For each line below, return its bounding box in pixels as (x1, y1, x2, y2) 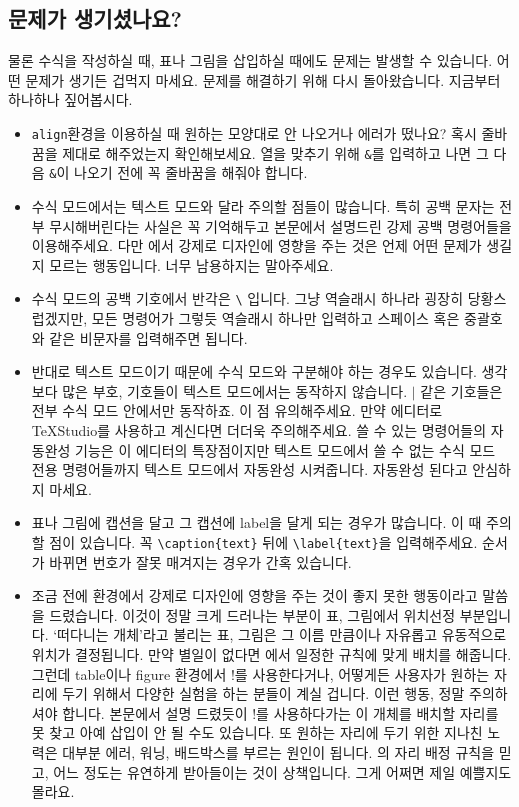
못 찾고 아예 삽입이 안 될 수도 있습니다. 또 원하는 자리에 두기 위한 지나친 (31, 722, 483, 743)
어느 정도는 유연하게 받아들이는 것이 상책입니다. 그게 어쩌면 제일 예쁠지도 (53, 761, 512, 782)
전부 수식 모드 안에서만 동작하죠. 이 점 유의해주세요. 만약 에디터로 (31, 400, 443, 421)
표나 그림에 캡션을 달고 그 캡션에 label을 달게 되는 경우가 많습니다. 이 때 (31, 512, 482, 533)
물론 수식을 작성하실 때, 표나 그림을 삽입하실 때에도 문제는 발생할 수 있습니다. (8, 50, 493, 71)
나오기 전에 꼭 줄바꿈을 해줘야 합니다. (74, 162, 308, 183)
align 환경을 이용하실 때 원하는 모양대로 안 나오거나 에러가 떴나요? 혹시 (31, 122, 477, 143)
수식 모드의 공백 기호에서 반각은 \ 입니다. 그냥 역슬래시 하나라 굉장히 (31, 288, 464, 309)
